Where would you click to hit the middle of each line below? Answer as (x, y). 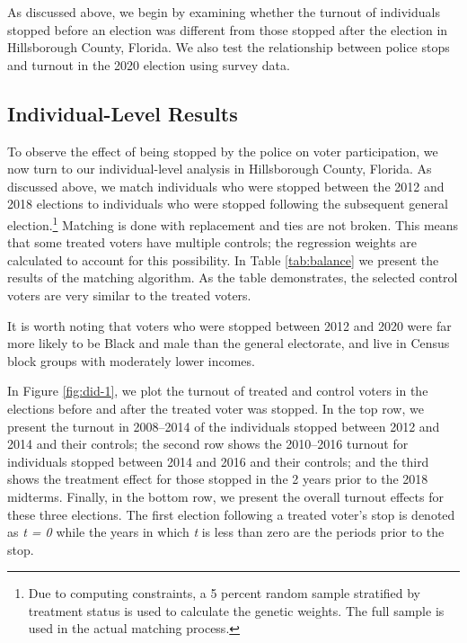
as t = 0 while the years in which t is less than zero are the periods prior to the (226, 532)
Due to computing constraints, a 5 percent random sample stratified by (225, 593)
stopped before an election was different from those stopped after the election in (228, 29)
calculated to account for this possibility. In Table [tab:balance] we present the (223, 259)
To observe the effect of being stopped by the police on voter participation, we (223, 151)
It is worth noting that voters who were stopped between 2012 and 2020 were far (229, 325)
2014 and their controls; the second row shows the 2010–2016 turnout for (208, 444)
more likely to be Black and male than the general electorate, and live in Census (229, 343)
